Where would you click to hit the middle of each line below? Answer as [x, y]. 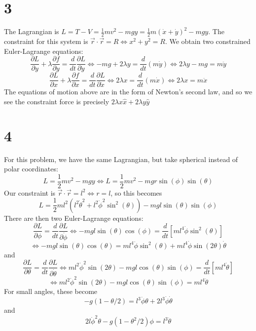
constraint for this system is [46, 41]
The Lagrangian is [32, 31]
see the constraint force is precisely [57, 101]
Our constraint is [30, 192]
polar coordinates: [31, 169]
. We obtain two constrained [208, 41]
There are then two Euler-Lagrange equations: [74, 218]
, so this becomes [136, 192]
